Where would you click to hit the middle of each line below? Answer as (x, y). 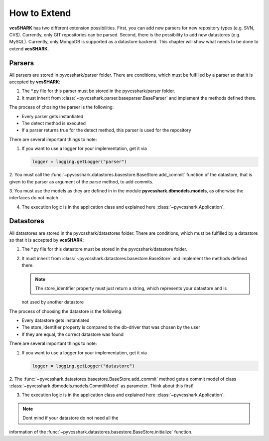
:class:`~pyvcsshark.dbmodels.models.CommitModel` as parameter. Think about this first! (101, 386)
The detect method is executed (54, 123)
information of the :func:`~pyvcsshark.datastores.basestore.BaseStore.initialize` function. (101, 432)
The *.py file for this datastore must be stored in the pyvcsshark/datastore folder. (105, 249)
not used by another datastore (53, 302)
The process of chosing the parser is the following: (62, 107)
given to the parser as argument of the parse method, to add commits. (81, 181)
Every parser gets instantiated (53, 116)
